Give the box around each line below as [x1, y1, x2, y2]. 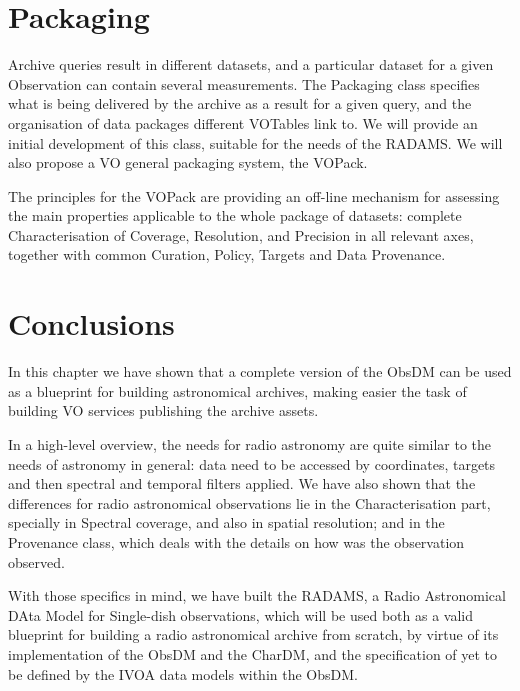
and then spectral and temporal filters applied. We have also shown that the [8, 473, 476, 494]
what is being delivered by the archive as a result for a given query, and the [8, 93, 472, 114]
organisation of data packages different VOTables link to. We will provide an [8, 112, 478, 133]
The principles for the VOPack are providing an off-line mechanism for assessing [8, 185, 500, 206]
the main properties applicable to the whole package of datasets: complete [8, 205, 462, 226]
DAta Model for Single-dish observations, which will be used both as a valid [8, 604, 474, 625]
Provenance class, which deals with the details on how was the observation [8, 531, 465, 552]
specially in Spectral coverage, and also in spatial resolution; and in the [8, 512, 445, 533]
